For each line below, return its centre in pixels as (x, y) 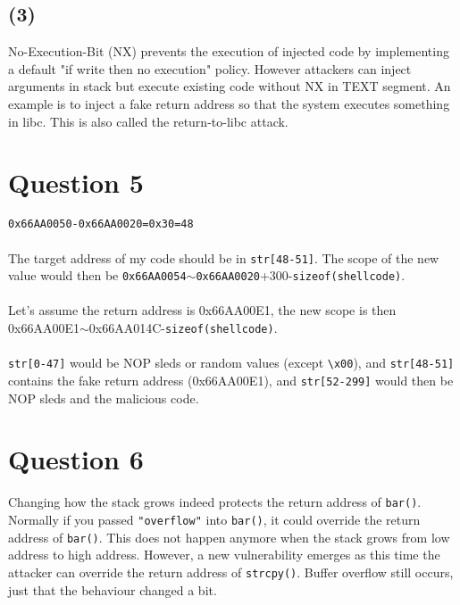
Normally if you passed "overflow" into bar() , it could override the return (214, 519)
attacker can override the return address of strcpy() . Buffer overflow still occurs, (231, 572)
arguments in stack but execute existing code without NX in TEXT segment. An (230, 86)
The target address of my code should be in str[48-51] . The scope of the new (224, 257)
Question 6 (76, 459)
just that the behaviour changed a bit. (113, 589)
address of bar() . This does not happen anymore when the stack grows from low (229, 537)
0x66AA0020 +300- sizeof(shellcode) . (301, 275)
